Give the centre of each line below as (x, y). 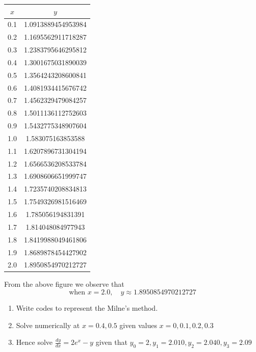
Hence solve (34, 342)
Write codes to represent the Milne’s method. (87, 308)
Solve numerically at (48, 325)
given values (138, 325)
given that (111, 342)
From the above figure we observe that (64, 284)
